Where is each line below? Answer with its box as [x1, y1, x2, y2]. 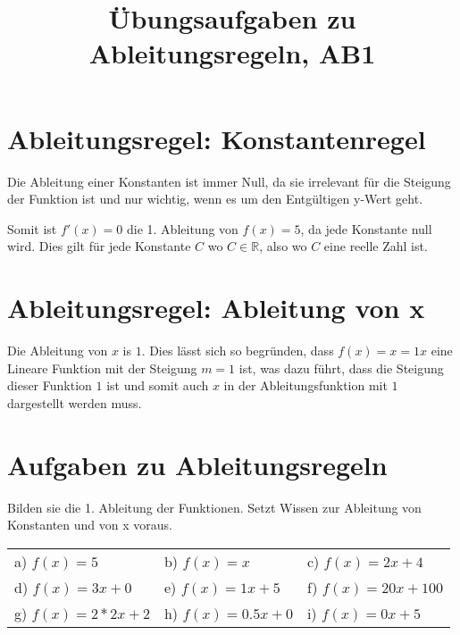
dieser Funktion [7, 376, 92, 395]
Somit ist [7, 219, 57, 238]
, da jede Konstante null [300, 219, 432, 238]
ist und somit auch [106, 376, 209, 395]
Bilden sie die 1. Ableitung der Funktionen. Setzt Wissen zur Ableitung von [7, 497, 422, 516]
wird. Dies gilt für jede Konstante [7, 237, 191, 255]
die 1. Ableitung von [127, 219, 238, 238]
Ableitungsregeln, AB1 [88, 35, 376, 71]
